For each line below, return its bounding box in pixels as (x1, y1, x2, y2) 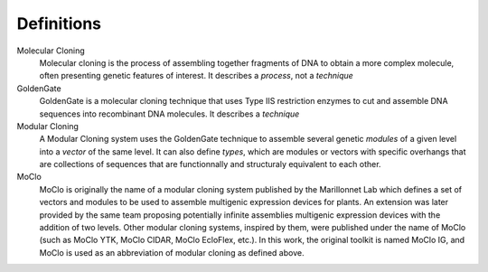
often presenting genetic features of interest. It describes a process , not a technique (39, 70, 354, 81)
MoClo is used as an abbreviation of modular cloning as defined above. (39, 247, 305, 258)
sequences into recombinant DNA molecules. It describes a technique (39, 108, 300, 119)
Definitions (16, 14, 102, 33)
